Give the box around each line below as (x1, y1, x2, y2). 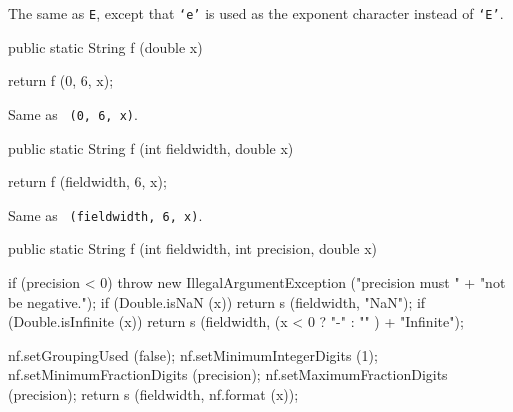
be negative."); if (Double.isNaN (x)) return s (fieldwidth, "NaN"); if (8, 291, 426, 312)
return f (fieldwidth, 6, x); (8, 171, 167, 192)
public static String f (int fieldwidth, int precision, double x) (8, 238, 377, 259)
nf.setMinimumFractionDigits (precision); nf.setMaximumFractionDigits (8, 364, 448, 385)
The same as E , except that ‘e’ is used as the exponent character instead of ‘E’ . (8, 3, 504, 23)
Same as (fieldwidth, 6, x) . (8, 204, 203, 225)
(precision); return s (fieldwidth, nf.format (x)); (8, 383, 299, 404)
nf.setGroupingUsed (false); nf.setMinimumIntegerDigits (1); (8, 344, 378, 365)
